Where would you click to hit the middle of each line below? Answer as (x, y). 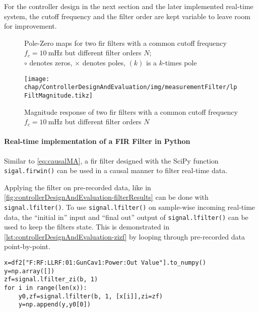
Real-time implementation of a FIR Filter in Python (97, 141)
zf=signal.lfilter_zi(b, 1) (51, 280)
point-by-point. (27, 246)
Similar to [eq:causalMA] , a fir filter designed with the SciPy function (111, 160)
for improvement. (30, 26)
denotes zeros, (51, 62)
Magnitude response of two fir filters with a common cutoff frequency (131, 111)
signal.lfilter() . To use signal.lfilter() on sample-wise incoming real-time (130, 207)
